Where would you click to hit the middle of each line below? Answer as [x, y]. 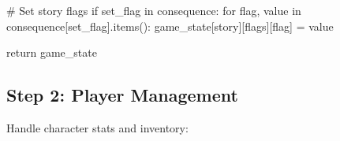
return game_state [52, 52]
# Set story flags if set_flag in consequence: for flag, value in [154, 10]
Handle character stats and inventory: [97, 127]
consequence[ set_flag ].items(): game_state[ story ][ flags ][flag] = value [170, 26]
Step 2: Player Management [122, 95]
